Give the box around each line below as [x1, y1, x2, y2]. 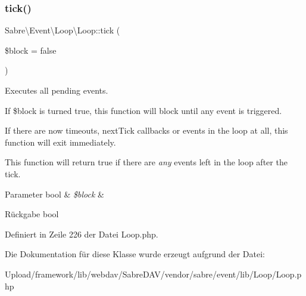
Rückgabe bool [5, 208, 59, 220]
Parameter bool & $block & [5, 187, 104, 200]
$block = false [5, 44, 57, 56]
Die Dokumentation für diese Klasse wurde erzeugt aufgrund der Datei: [5, 248, 265, 260]
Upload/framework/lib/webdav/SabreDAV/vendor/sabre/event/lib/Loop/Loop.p [5, 267, 302, 280]
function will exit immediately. [5, 135, 116, 148]
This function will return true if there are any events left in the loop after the [5, 156, 288, 168]
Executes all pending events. [5, 84, 108, 96]
